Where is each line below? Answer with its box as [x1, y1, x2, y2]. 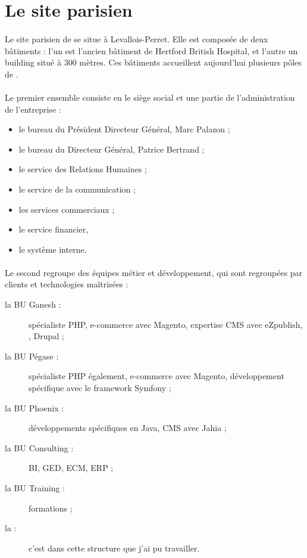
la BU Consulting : [5, 441, 74, 454]
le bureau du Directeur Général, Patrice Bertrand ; [18, 142, 205, 155]
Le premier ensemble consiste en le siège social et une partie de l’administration [5, 91, 295, 103]
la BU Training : [5, 482, 65, 494]
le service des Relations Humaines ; [18, 163, 147, 175]
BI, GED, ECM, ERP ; [29, 461, 114, 474]
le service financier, [18, 223, 89, 235]
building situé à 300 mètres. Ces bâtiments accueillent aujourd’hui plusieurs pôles [5, 56, 302, 69]
